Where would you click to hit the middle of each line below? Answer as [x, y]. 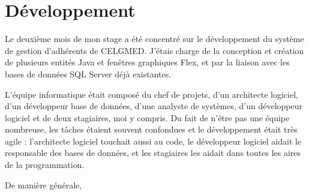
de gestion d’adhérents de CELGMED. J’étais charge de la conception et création [154, 50]
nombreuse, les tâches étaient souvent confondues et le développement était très [151, 129]
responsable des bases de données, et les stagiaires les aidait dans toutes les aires [153, 153]
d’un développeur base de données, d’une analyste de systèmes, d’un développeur [154, 106]
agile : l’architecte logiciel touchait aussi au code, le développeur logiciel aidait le [153, 141]
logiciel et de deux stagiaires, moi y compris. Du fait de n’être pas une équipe [147, 117]
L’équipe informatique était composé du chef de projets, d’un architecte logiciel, [151, 94]
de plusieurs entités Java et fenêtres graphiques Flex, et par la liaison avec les [147, 62]
